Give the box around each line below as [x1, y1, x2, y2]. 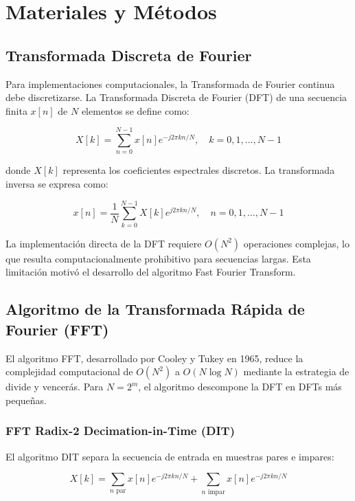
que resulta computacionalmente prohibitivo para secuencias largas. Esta [5, 251, 311, 265]
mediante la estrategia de [243, 364, 350, 379]
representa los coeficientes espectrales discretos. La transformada [62, 163, 335, 177]
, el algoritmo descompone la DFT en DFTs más [138, 379, 342, 394]
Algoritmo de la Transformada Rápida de [5, 298, 305, 320]
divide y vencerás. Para [5, 379, 104, 394]
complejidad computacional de [5, 364, 133, 379]
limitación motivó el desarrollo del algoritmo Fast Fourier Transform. [5, 265, 296, 279]
